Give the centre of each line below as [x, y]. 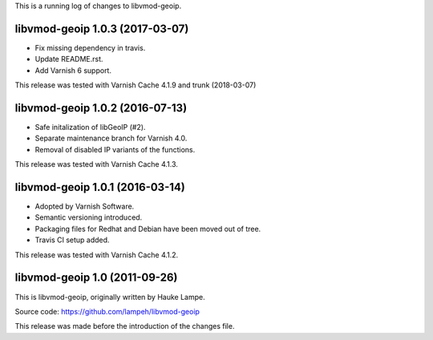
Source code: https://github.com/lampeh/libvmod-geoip [107, 311]
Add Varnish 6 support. [73, 70]
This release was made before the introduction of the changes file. [125, 326]
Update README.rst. [69, 59]
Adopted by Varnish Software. [85, 206]
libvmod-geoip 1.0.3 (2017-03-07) [102, 28]
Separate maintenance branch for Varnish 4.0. [111, 138]
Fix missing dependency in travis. [90, 47]
